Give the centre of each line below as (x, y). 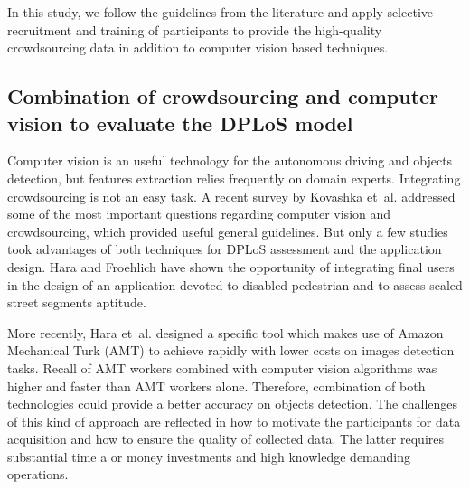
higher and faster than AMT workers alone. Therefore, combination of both (216, 386)
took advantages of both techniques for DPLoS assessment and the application (225, 249)
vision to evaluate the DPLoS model (180, 122)
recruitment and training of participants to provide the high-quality (195, 29)
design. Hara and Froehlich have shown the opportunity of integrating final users (231, 266)
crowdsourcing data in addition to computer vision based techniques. (198, 47)
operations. (38, 474)
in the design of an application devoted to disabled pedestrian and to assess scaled (235, 284)
